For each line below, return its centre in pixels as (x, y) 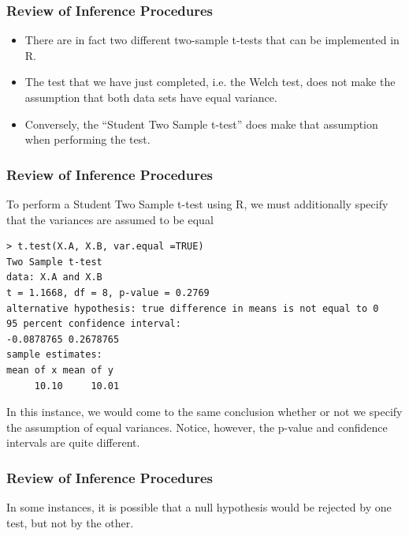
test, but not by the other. (70, 522)
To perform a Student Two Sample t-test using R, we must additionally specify (197, 204)
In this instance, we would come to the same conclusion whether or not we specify (204, 412)
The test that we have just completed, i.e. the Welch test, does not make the (210, 82)
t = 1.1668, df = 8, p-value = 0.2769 (108, 292)
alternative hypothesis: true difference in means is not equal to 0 (193, 308)
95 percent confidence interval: (94, 324)
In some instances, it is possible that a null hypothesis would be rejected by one (199, 507)
